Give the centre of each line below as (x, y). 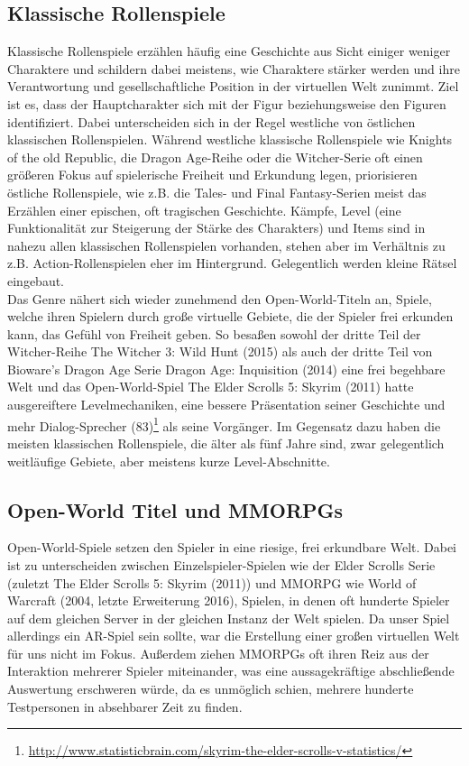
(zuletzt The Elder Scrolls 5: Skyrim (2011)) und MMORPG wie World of (212, 582)
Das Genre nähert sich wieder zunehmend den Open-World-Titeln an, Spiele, (220, 298)
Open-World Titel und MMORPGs (175, 509)
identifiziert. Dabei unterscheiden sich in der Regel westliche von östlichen (212, 121)
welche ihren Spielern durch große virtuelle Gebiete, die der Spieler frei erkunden (230, 316)
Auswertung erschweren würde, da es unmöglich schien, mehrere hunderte (211, 689)
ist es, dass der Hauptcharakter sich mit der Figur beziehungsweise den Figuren (227, 103)
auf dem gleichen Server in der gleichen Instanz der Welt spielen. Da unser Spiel (229, 618)
